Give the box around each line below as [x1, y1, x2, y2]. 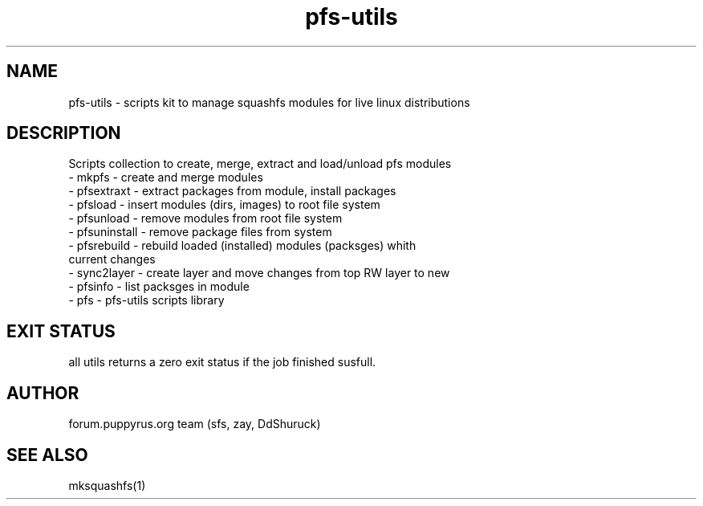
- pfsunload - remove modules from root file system [68, 211, 343, 226]
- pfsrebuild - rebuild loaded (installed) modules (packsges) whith [68, 239, 417, 253]
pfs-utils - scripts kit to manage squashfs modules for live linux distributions [68, 95, 470, 109]
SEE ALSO [6, 444, 88, 465]
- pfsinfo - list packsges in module [68, 280, 250, 294]
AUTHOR [6, 382, 79, 403]
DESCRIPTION [6, 123, 121, 144]
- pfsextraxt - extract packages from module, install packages [68, 184, 396, 198]
